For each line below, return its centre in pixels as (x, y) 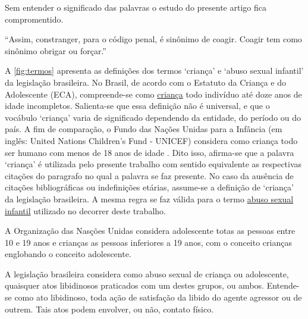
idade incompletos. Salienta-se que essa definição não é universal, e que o (137, 106)
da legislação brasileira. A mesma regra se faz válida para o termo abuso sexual (149, 198)
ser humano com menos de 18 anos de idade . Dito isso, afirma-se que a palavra (150, 152)
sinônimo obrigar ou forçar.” (56, 50)
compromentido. (34, 19)
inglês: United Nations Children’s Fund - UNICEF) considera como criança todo (151, 140)
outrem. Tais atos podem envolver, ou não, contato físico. (109, 309)
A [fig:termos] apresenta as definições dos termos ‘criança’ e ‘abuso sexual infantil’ (154, 71)
